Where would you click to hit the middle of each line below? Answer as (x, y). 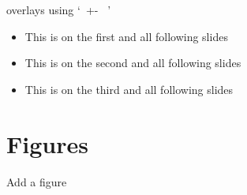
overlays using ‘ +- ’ (59, 9)
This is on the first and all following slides (126, 36)
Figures (47, 143)
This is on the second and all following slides (133, 63)
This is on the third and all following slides (129, 89)
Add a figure (37, 181)
